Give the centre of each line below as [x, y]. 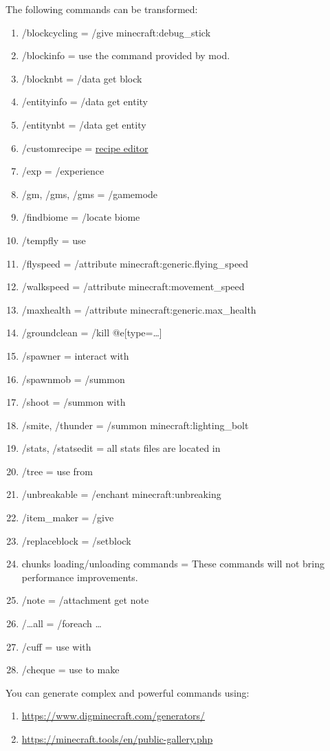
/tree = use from [57, 471]
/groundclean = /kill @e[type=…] [92, 333]
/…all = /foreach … [62, 623]
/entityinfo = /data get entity [85, 101]
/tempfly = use [54, 240]
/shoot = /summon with [74, 402]
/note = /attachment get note [85, 600]
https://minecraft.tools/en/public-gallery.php [117, 739]
